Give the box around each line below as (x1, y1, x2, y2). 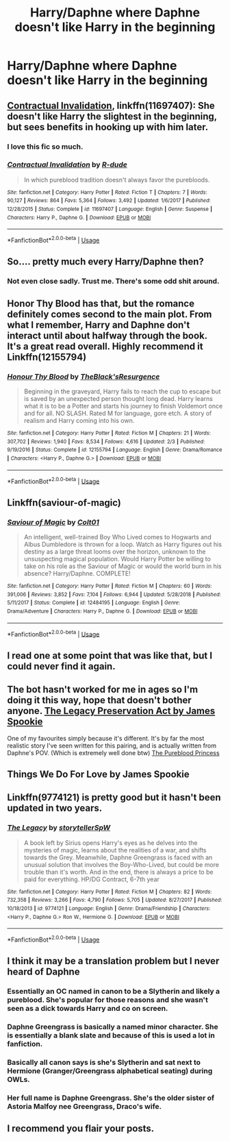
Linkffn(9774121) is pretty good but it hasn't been (7, 792, 221, 803)
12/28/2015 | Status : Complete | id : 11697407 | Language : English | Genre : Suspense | (7, 206, 213, 213)
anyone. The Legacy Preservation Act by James (7, 705, 216, 717)
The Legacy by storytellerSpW (7, 823, 111, 833)
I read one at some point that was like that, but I (7, 650, 213, 661)
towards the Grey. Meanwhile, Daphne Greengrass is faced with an (23, 853, 213, 861)
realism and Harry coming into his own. (23, 417, 135, 425)
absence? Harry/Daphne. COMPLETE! (23, 569, 131, 578)
